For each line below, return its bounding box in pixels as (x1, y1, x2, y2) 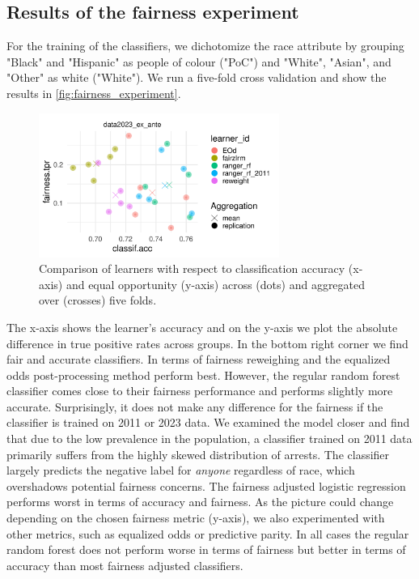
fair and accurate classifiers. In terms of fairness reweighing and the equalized (6, 351, 391, 368)
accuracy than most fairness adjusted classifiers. (6, 556, 243, 573)
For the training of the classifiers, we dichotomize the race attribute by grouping (6, 37, 404, 54)
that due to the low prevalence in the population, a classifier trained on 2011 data (6, 430, 413, 447)
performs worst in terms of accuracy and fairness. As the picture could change (6, 493, 394, 510)
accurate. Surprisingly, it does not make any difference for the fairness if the (6, 398, 383, 415)
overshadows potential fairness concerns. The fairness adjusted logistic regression (6, 477, 406, 494)
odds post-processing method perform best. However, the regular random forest (6, 366, 400, 383)
